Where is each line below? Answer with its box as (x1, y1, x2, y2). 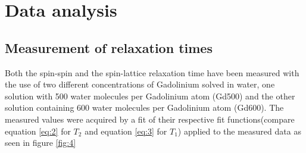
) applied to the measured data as (177, 124, 301, 137)
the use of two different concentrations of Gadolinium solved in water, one (5, 78, 275, 90)
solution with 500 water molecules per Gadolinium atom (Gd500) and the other (5, 89, 295, 102)
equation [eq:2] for (5, 124, 71, 137)
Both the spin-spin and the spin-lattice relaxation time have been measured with (5, 66, 299, 79)
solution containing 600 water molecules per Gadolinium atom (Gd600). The (5, 101, 284, 114)
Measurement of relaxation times (5, 38, 213, 57)
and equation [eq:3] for (85, 124, 167, 137)
